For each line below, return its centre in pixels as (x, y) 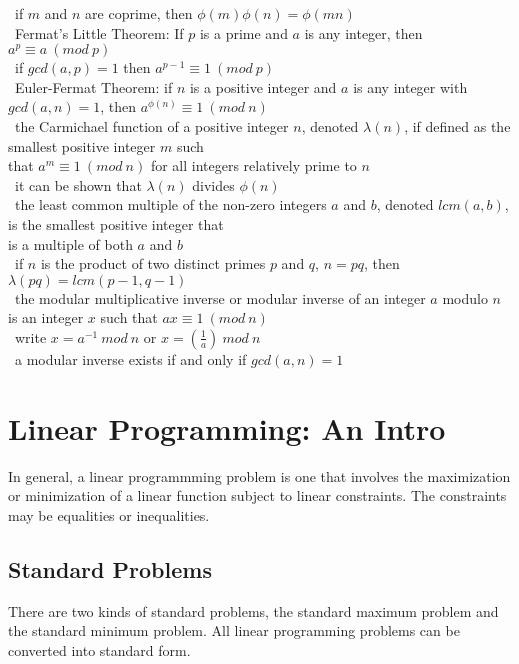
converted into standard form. (99, 649)
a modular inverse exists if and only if (130, 358)
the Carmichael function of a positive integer (151, 125)
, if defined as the (457, 125)
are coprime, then (139, 13)
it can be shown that (78, 184)
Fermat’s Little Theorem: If (99, 32)
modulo (465, 297)
